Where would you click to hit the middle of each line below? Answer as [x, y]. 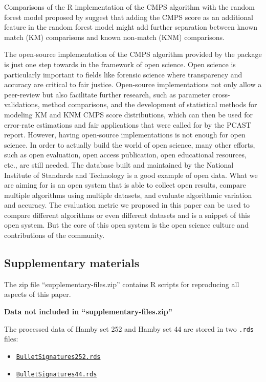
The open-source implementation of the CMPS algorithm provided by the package [133, 54]
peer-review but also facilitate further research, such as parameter [107, 94]
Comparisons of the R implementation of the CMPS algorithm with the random [129, 7]
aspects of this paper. [38, 294]
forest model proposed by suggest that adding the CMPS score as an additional [129, 17]
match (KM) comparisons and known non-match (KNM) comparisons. [114, 37]
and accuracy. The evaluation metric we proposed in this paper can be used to [127, 205]
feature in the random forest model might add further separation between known [131, 27]
